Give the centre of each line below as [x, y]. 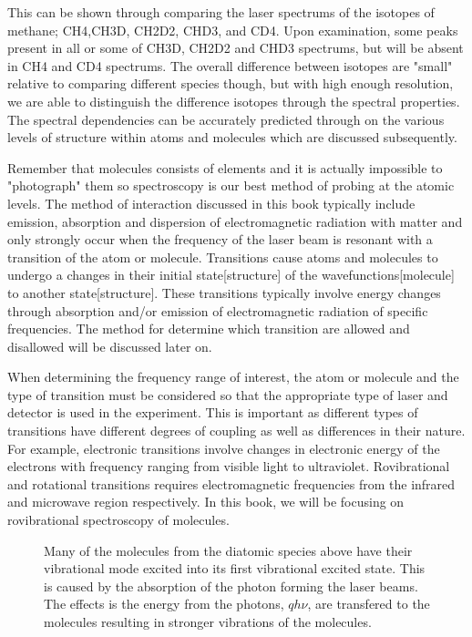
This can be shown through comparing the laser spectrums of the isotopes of [221, 12]
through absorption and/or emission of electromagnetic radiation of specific [218, 310]
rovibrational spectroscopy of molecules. [118, 520]
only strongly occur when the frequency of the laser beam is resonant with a [220, 239]
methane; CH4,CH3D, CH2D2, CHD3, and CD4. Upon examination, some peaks [233, 30]
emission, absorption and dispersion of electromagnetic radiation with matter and [235, 221]
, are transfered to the [369, 604]
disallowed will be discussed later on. [110, 346]
